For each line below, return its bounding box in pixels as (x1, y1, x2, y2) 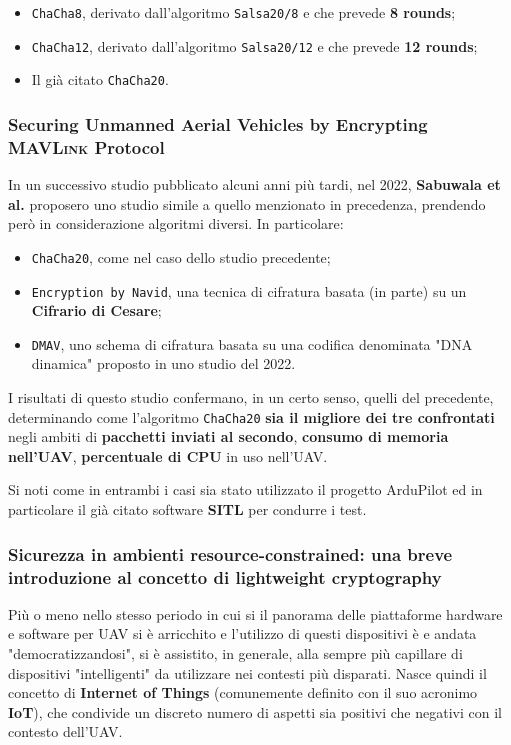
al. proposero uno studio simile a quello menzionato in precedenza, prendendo (8, 193, 486, 214)
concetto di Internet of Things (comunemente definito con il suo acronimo (8, 682, 478, 703)
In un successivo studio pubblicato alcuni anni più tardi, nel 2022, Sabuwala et (8, 174, 501, 195)
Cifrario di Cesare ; (31, 300, 162, 321)
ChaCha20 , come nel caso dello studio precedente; (31, 246, 331, 267)
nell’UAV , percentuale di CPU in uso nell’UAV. (8, 445, 328, 466)
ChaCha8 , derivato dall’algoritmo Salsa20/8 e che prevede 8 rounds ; (31, 2, 456, 22)
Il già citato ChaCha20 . (31, 69, 169, 90)
